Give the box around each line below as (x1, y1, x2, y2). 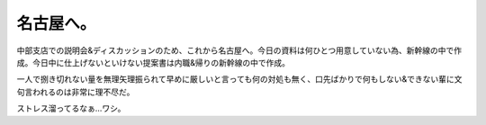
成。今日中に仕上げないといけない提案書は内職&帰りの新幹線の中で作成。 (16, 57, 291, 67)
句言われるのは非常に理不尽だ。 (16, 86, 135, 97)
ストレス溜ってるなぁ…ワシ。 (16, 103, 126, 114)
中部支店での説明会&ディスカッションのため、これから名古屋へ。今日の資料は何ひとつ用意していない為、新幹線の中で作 (16, 45, 463, 56)
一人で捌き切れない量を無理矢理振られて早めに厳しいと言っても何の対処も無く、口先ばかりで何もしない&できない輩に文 (16, 74, 463, 85)
